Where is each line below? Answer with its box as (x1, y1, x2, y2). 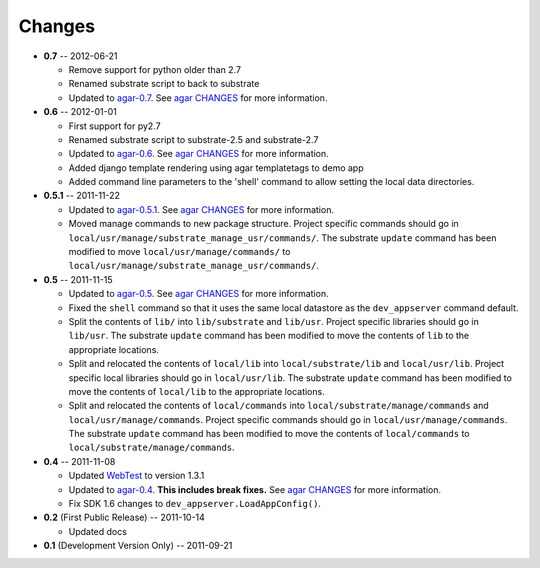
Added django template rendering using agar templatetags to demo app (68, 161, 364, 174)
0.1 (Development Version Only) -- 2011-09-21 (43, 540, 233, 552)
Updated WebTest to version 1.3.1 (68, 470, 205, 482)
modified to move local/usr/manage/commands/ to (68, 246, 291, 258)
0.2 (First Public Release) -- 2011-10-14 (43, 511, 205, 524)
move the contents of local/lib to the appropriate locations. (68, 385, 325, 397)
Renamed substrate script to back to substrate (68, 78, 260, 90)
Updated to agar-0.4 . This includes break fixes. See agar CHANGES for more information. (68, 483, 442, 495)
